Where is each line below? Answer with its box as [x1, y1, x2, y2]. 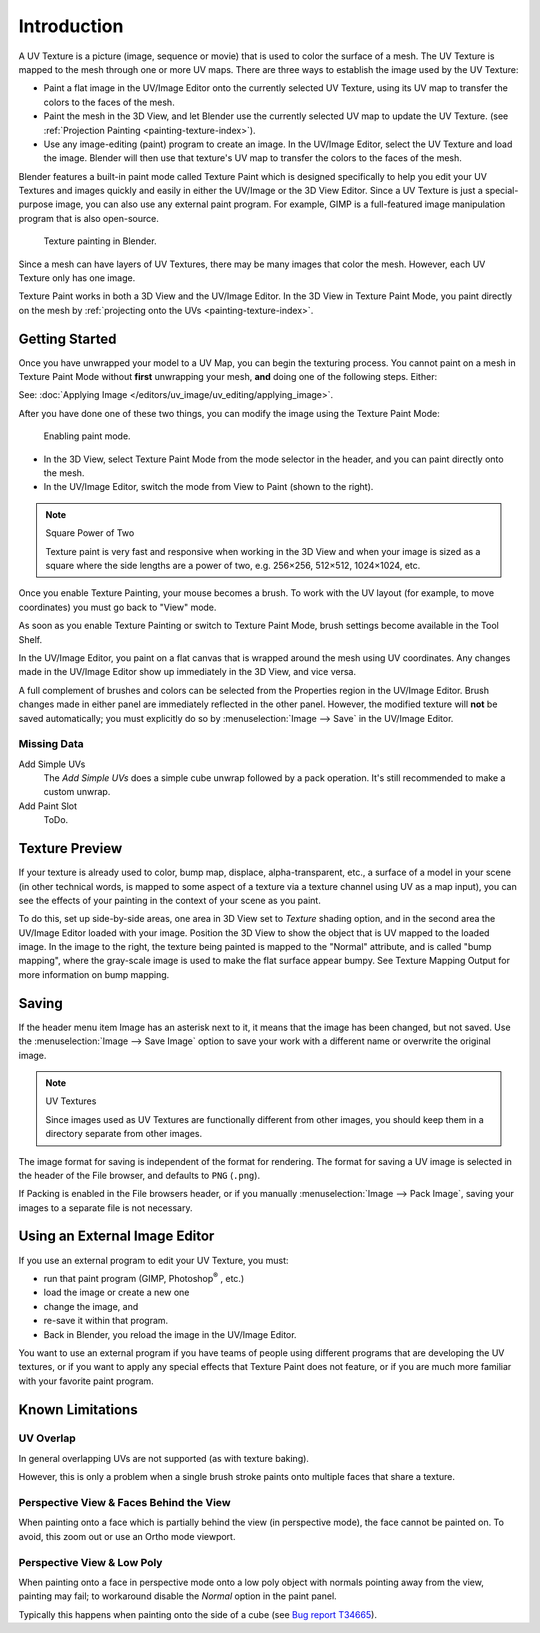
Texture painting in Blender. [43, 235, 157, 247]
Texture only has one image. [18, 272, 136, 284]
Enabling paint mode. [43, 430, 131, 442]
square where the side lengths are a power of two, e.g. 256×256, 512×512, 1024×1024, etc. [45, 560, 421, 571]
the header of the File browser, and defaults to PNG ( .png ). [18, 1169, 260, 1181]
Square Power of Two [45, 527, 135, 539]
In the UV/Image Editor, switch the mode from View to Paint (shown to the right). [43, 481, 374, 493]
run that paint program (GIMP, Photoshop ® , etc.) [43, 1271, 245, 1284]
